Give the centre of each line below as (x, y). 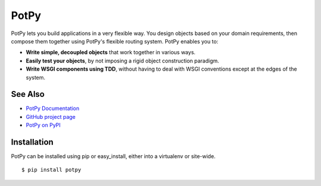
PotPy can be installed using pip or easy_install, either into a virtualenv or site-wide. (113, 156)
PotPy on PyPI (43, 125)
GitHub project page (51, 116)
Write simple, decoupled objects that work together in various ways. (111, 52)
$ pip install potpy (51, 170)
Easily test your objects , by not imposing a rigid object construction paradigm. (122, 61)
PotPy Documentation (53, 108)
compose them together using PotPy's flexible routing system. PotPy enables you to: (115, 41)
